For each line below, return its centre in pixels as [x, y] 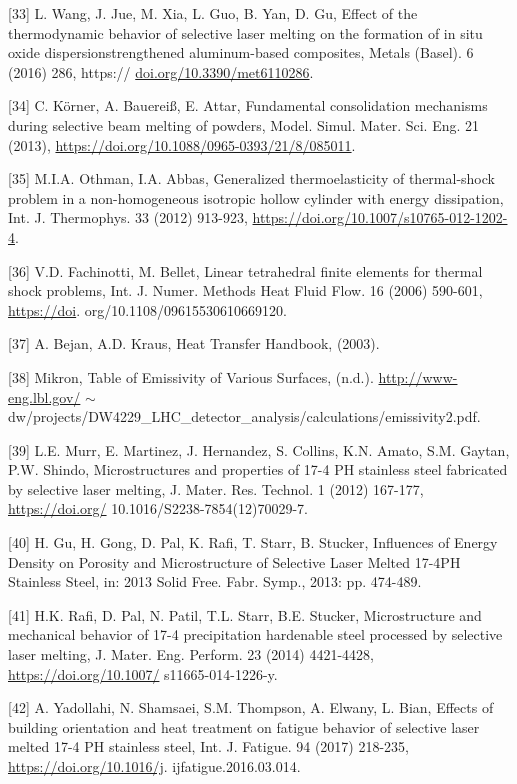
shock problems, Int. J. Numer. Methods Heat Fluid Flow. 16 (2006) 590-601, [245, 290]
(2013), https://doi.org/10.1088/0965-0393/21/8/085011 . [182, 144]
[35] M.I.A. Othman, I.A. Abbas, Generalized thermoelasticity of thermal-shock [251, 178]
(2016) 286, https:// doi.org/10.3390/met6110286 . [161, 71]
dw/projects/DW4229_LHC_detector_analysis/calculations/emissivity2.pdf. [244, 416]
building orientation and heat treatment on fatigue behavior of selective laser [244, 726]
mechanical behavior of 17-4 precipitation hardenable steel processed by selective [255, 634]
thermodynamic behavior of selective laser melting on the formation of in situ [245, 32]
